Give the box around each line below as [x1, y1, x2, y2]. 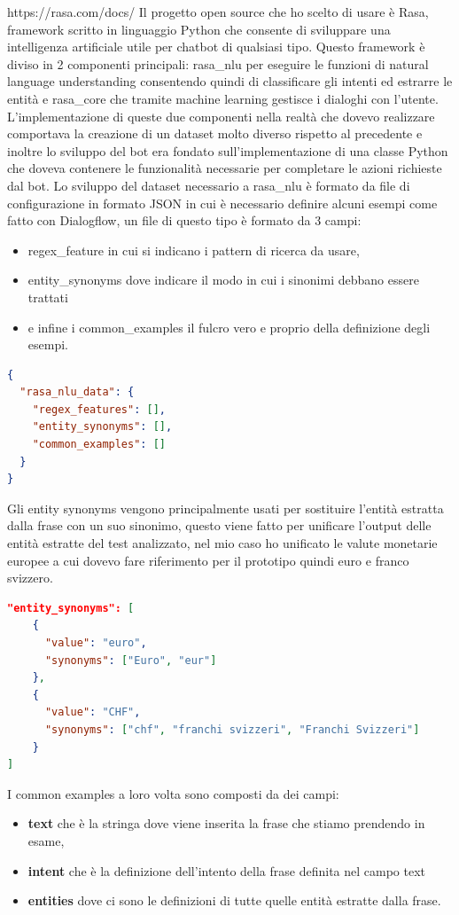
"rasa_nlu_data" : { [19, 386, 135, 399]
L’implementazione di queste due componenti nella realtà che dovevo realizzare [7, 106, 435, 125]
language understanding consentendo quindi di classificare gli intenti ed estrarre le [7, 72, 453, 90]
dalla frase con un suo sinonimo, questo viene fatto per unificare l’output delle [7, 516, 432, 535]
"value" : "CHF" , [44, 706, 141, 719]
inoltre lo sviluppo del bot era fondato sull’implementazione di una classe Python [7, 141, 448, 160]
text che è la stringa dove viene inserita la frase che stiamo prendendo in [27, 814, 425, 833]
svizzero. [7, 568, 53, 587]
